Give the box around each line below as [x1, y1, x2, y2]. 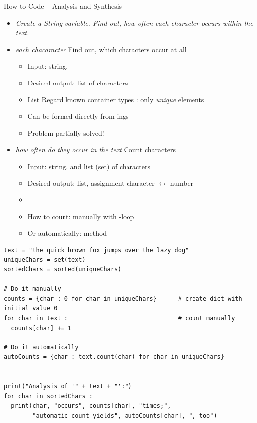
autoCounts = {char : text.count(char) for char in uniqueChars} [4, 353, 224, 361]
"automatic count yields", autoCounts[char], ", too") [32, 412, 217, 419]
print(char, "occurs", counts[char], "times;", [11, 402, 171, 410]
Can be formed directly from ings [27, 111, 129, 121]
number [170, 177, 193, 188]
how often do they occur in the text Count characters [15, 144, 176, 155]
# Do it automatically [4, 343, 79, 351]
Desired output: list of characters [27, 77, 128, 87]
